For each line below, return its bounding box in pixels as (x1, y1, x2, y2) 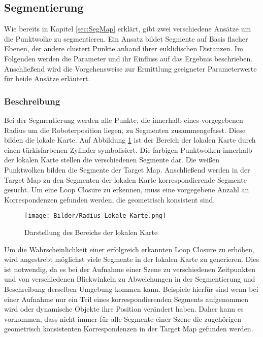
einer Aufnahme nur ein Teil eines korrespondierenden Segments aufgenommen (4, 293, 249, 304)
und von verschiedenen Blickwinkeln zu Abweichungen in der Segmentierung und (4, 274, 255, 284)
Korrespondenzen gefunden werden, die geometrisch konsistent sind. (4, 194, 215, 205)
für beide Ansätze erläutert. (4, 73, 90, 84)
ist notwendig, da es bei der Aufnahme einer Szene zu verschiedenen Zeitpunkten (4, 263, 255, 274)
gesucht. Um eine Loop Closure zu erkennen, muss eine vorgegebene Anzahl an (4, 184, 249, 195)
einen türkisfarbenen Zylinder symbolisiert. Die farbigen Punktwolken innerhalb (4, 144, 252, 155)
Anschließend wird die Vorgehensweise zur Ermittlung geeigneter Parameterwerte (4, 63, 257, 74)
